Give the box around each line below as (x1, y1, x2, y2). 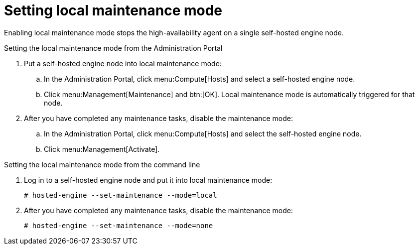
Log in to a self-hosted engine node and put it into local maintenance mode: (24, 175, 273, 184)
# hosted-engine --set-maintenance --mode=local (24, 191, 217, 199)
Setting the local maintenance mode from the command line (4, 160, 200, 169)
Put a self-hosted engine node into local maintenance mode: (24, 59, 222, 68)
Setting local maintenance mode (4, 2, 222, 19)
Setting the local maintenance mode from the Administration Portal (4, 43, 223, 52)
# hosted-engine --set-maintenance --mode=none (24, 221, 213, 230)
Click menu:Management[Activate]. (44, 144, 160, 153)
